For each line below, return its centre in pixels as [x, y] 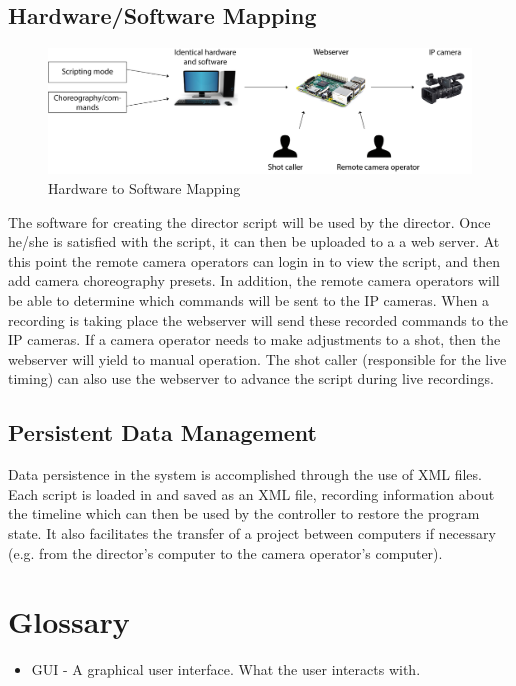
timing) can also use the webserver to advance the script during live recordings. [251, 378]
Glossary [69, 621]
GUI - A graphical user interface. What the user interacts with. [226, 669]
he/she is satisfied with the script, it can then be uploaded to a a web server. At [254, 241]
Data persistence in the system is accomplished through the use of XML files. [245, 474]
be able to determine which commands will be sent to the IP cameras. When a [249, 300]
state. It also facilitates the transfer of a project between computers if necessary [252, 533]
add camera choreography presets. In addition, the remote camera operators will [254, 280]
